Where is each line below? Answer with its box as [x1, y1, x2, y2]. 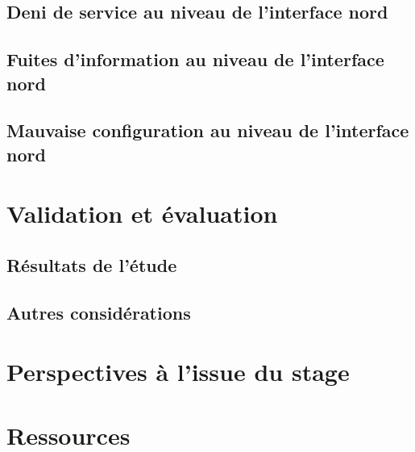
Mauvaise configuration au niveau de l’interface [6, 118, 409, 143]
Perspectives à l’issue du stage [6, 355, 350, 388]
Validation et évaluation [6, 197, 278, 230]
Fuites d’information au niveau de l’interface [6, 47, 384, 72]
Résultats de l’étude [6, 252, 177, 277]
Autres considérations [6, 299, 191, 324]
